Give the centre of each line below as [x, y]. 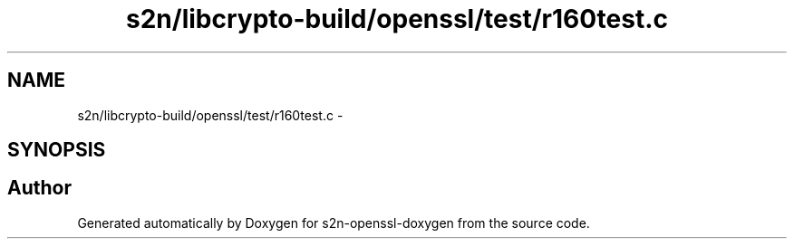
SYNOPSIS [57, 150]
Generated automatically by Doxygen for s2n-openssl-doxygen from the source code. [334, 222]
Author [39, 188]
